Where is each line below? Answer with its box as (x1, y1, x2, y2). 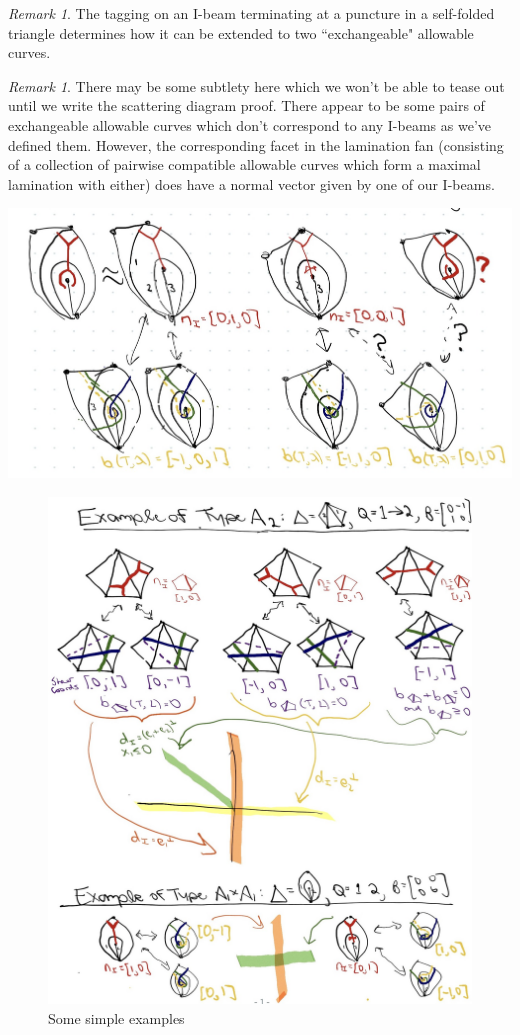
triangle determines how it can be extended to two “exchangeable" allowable (8, 22, 474, 43)
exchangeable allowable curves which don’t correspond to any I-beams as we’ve (8, 114, 491, 135)
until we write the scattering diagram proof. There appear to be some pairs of (8, 95, 485, 116)
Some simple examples (48, 1007, 185, 1028)
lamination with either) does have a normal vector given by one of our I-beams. (8, 173, 495, 194)
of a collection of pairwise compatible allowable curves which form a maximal (8, 154, 481, 175)
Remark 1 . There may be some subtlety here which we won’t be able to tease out (8, 75, 505, 96)
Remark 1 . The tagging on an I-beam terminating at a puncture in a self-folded (8, 3, 495, 23)
